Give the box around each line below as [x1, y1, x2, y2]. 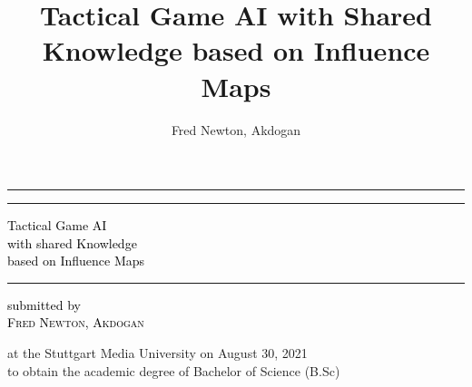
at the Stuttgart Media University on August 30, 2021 [7, 343, 308, 363]
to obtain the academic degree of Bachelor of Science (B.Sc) [7, 361, 340, 380]
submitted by [7, 295, 81, 314]
